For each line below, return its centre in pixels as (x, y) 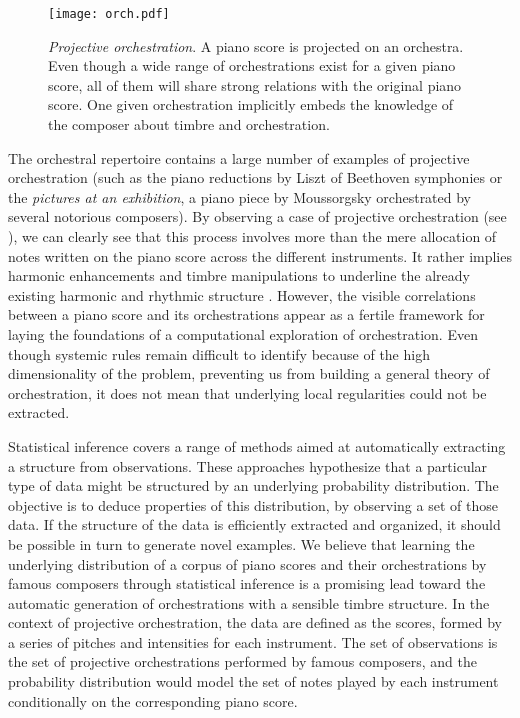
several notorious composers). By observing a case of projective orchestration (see (257, 216)
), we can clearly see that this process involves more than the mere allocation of (252, 236)
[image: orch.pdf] (109, 14)
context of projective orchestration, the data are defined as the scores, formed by (255, 622)
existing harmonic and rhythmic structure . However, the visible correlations (242, 294)
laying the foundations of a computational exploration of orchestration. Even (243, 333)
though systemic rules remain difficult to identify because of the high (219, 353)
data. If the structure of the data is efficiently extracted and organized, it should (254, 524)
